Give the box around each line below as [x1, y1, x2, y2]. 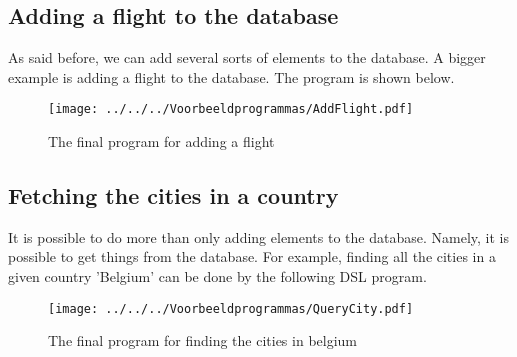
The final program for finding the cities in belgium [48, 330, 358, 351]
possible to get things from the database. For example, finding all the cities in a [8, 246, 496, 267]
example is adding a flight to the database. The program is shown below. [8, 66, 455, 87]
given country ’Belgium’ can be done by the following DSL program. [8, 266, 427, 287]
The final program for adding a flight [48, 131, 275, 152]
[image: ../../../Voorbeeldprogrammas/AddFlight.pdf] [48, 102, 414, 117]
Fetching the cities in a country [8, 180, 339, 211]
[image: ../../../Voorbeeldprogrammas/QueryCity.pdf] [48, 301, 414, 316]
